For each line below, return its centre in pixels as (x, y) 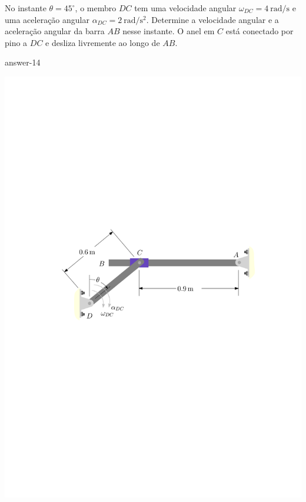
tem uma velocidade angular (185, 8)
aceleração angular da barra (55, 31)
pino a (16, 42)
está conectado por (260, 31)
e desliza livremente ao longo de (103, 42)
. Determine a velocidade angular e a (212, 19)
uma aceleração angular (47, 19)
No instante (26, 8)
